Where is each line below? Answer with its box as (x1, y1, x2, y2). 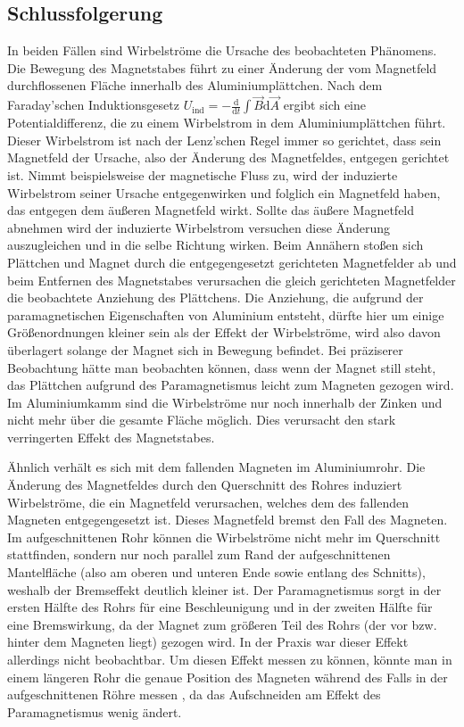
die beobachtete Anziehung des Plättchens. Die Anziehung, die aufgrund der (7, 288, 424, 307)
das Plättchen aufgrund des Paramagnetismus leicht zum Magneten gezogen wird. (7, 376, 454, 394)
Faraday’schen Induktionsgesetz (7, 95, 179, 114)
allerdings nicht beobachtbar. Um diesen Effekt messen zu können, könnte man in (7, 650, 452, 669)
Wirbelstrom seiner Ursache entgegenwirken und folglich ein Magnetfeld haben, (7, 183, 441, 202)
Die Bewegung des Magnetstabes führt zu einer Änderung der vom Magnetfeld (7, 58, 437, 77)
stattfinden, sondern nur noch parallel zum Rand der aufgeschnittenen (7, 545, 391, 564)
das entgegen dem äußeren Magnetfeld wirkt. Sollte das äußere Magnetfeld (7, 201, 415, 219)
